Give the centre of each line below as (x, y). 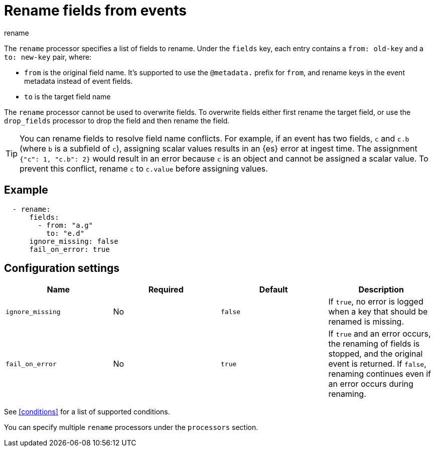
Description (381, 290)
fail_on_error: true (69, 249)
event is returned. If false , (377, 364)
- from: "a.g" (65, 225)
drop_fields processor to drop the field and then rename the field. (117, 120)
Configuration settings (62, 268)
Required (166, 290)
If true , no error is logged (376, 302)
